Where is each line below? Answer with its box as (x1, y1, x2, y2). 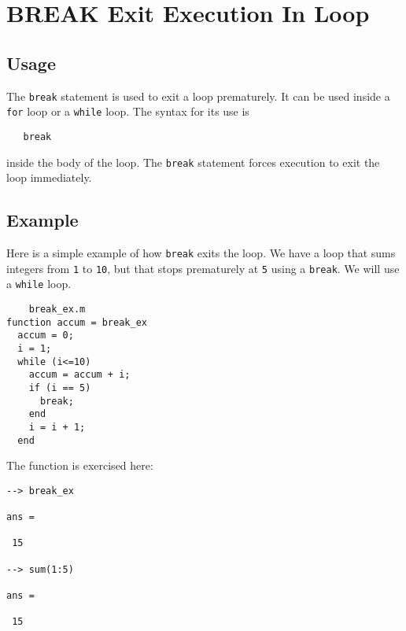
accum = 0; (17, 330, 74, 341)
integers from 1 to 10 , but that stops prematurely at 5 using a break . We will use (6, 260, 400, 276)
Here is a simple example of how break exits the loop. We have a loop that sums (6, 245, 396, 260)
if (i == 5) (28, 382, 91, 393)
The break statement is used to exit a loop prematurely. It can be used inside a (6, 87, 390, 104)
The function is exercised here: (6, 457, 153, 474)
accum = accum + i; (28, 369, 131, 381)
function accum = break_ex (6, 316, 147, 328)
